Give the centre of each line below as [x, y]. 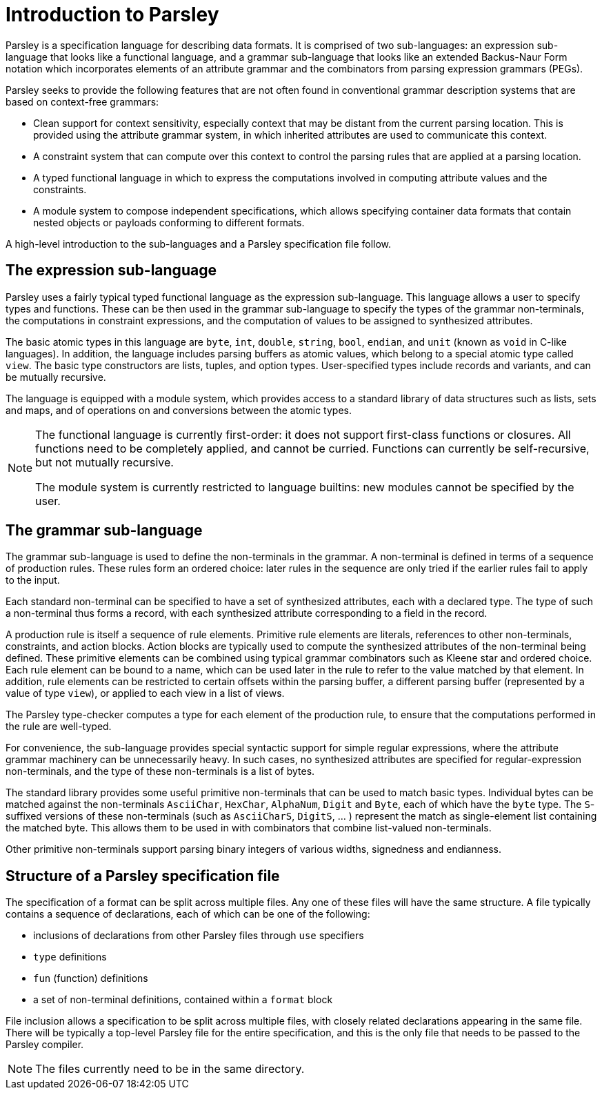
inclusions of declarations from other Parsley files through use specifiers [199, 936]
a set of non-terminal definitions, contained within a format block [183, 1000]
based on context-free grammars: [82, 101]
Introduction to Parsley [112, 14]
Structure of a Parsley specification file [143, 876]
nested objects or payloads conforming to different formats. [169, 222]
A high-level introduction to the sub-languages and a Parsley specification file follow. [199, 244]
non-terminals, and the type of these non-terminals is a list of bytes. [160, 771]
